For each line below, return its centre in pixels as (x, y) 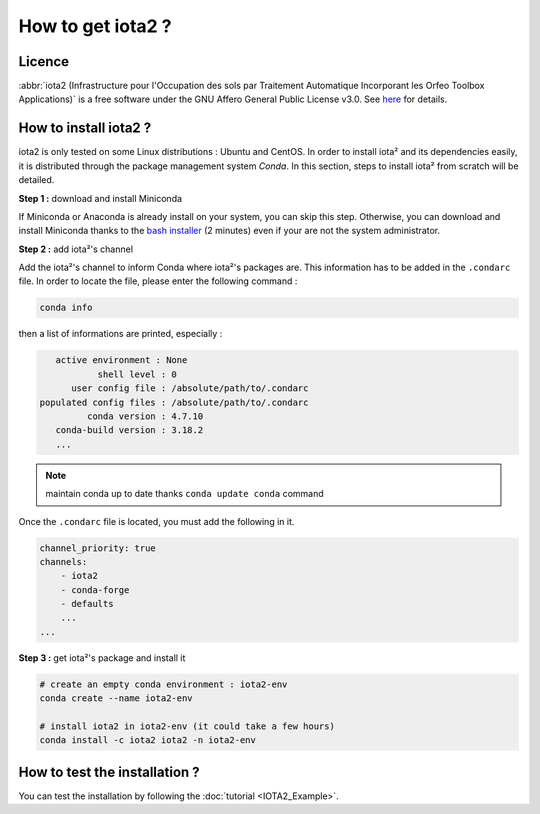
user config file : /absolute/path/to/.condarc (190, 388)
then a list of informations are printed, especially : (120, 334)
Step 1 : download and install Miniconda (100, 198)
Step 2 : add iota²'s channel (76, 249)
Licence (44, 61)
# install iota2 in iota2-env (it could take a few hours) (187, 726)
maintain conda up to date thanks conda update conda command (184, 494)
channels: (63, 561)
